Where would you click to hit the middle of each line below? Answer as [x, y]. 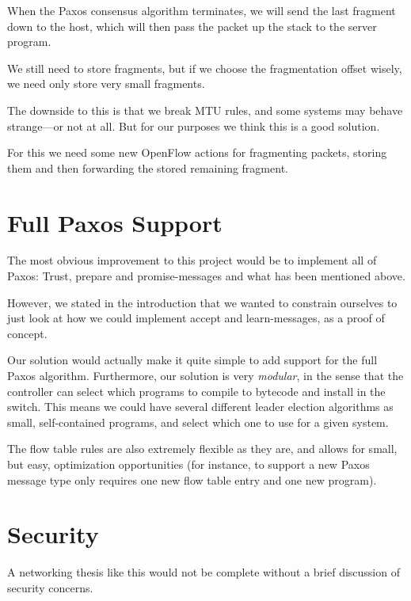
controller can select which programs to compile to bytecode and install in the [196, 391]
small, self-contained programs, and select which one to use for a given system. [198, 422]
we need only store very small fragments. [106, 84]
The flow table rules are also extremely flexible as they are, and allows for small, [202, 449]
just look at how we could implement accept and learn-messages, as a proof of [196, 318]
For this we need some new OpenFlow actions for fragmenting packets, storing [197, 152]
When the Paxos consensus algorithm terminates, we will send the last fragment [202, 10]
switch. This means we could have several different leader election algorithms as [200, 407]
